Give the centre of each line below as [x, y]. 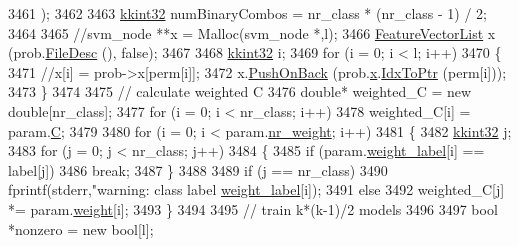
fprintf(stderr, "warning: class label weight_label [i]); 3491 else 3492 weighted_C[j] [256, 189]
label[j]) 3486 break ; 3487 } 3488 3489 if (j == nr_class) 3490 [198, 169]
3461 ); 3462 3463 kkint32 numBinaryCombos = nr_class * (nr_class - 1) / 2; [248, 13]
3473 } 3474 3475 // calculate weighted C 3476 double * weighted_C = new [240, 91]
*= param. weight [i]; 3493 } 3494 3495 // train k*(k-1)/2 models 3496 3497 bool [253, 208]
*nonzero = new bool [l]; [81, 228]
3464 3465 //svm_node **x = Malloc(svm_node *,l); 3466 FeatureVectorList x [252, 32]
